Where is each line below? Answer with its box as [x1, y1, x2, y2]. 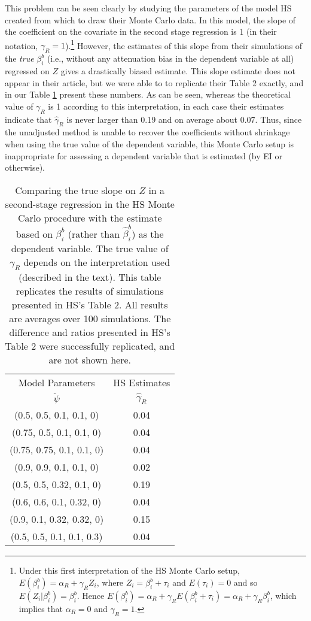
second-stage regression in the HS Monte [5, 196, 175, 211]
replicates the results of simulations [16, 283, 164, 298]
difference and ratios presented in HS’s [9, 325, 170, 339]
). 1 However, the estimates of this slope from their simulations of [65, 37, 303, 52]
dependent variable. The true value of [11, 241, 169, 255]
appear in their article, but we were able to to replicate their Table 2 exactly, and [5, 76, 304, 89]
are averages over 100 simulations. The [9, 311, 171, 325]
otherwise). [5, 161, 45, 174]
